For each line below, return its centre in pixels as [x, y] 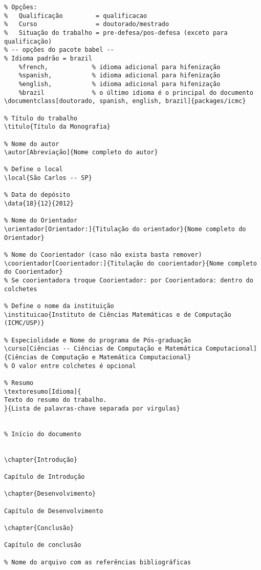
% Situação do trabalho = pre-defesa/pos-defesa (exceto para [116, 33]
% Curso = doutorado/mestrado [87, 24]
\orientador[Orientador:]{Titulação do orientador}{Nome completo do [125, 229]
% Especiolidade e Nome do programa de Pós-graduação [98, 340]
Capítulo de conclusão [43, 545]
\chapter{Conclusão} [39, 528]
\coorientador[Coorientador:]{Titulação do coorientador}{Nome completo [130, 263]
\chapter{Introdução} [41, 460]
